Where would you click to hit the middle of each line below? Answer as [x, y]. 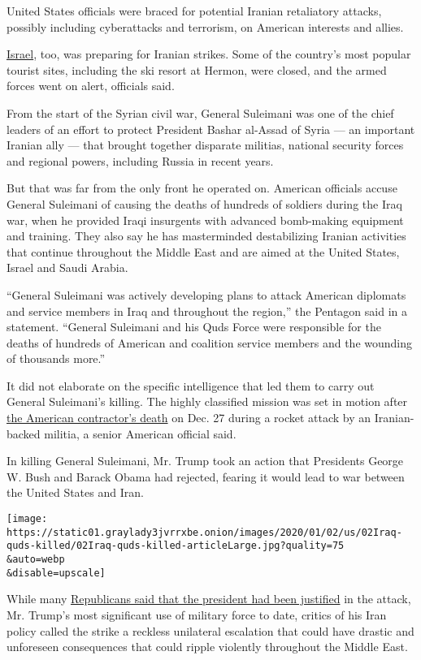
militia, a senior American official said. [140, 433]
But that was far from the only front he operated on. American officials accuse [202, 188]
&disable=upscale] [56, 573]
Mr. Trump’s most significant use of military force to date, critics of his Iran [197, 614]
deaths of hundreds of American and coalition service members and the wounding [210, 342]
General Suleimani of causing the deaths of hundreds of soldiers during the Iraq [204, 203]
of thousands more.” [56, 358]
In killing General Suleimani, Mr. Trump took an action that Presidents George [205, 461]
